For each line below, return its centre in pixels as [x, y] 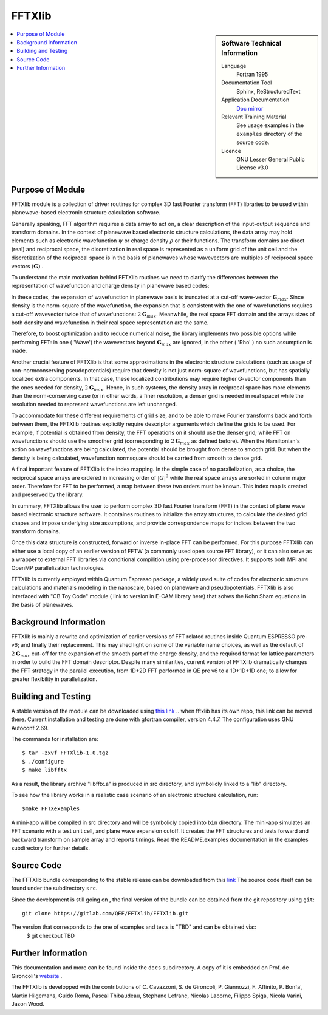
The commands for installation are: [55, 739]
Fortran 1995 [252, 74]
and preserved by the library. [48, 494]
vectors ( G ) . [27, 266]
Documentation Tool [247, 83]
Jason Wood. [28, 1004]
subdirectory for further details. [51, 848]
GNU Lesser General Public [271, 159]
